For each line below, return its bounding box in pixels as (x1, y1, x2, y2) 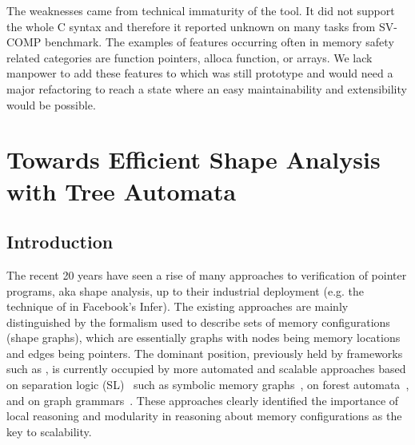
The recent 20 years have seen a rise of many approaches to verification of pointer (6, 266, 407, 283)
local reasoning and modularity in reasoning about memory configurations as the (6, 407, 402, 424)
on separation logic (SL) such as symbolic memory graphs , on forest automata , (6, 376, 409, 393)
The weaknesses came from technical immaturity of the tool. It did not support (6, 2, 395, 18)
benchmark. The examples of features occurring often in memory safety (45, 34, 394, 50)
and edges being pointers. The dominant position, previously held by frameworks (6, 344, 403, 361)
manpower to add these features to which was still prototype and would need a (6, 65, 393, 81)
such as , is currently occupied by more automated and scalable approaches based (6, 360, 406, 377)
